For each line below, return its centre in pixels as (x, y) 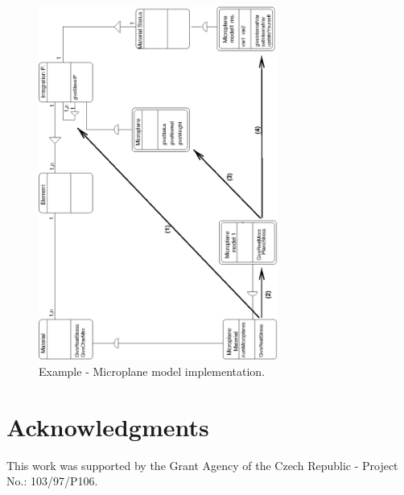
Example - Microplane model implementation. (152, 371)
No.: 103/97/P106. (52, 481)
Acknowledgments (108, 426)
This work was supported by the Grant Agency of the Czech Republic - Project (202, 465)
